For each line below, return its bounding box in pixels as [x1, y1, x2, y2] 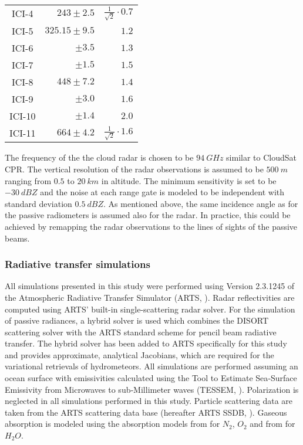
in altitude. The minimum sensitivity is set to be [101, 174, 277, 186]
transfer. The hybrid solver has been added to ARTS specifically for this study [5, 337, 287, 349]
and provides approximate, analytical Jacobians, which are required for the [5, 348, 274, 361]
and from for [250, 417, 295, 430]
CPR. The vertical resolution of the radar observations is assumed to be [5, 162, 264, 175]
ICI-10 [9, 108, 36, 123]
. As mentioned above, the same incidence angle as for [103, 197, 298, 209]
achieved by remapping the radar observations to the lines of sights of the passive [5, 220, 298, 232]
